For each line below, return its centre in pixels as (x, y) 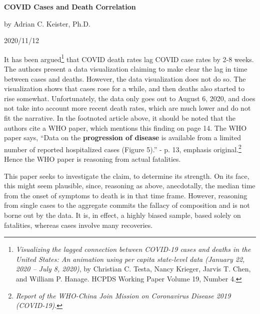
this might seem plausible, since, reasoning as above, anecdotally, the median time (130, 186)
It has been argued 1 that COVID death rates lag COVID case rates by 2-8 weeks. (129, 58)
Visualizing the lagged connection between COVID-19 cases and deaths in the (133, 249)
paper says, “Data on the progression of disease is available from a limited (122, 137)
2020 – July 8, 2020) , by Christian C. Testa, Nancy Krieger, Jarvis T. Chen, (133, 269)
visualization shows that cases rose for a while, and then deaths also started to (124, 88)
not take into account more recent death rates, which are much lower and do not (127, 108)
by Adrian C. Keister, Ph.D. (47, 23)
